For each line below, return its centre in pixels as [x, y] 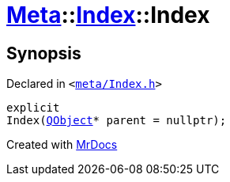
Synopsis [44, 53]
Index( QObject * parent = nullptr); [117, 121]
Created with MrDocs [62, 145]
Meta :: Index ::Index [108, 15]
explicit [33, 108]
